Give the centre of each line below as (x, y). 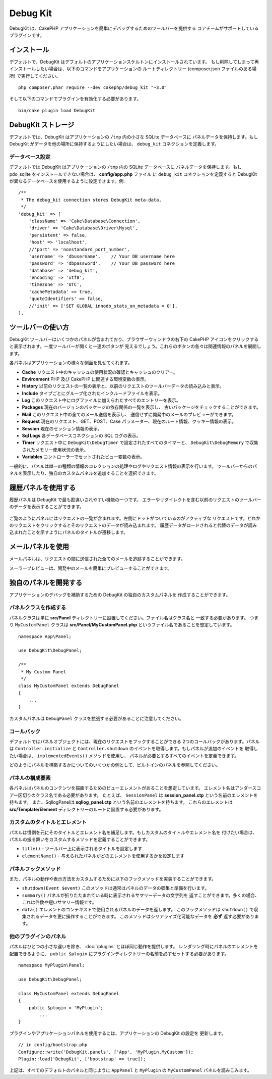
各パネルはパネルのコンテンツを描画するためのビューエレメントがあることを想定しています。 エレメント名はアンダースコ (135, 788)
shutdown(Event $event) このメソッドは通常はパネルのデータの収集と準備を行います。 (115, 888)
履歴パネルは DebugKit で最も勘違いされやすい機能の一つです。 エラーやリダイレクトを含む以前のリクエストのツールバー (135, 500)
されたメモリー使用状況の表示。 (55, 450)
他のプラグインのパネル (38, 937)
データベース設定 (30, 157)
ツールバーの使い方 (39, 327)
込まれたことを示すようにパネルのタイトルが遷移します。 (69, 532)
